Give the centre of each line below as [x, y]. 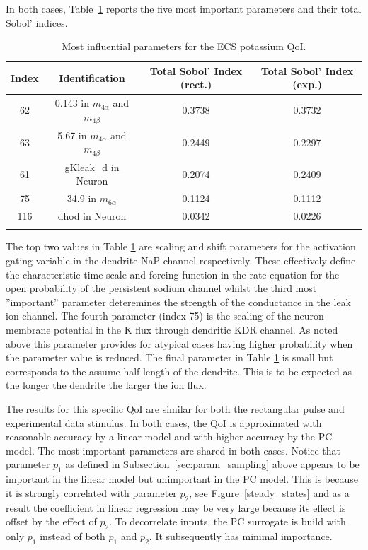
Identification [92, 77]
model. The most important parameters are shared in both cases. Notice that [173, 450]
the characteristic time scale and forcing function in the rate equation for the [173, 274]
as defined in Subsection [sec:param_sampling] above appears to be [212, 464]
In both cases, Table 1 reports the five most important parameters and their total [184, 8]
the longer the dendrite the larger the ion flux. [106, 385]
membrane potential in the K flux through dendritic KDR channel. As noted [172, 329]
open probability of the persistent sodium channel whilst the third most [161, 288]
